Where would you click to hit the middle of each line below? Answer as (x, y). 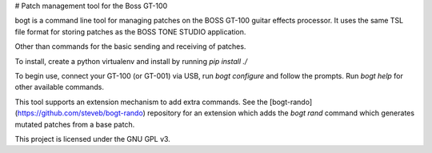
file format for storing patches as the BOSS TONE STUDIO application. (130, 31)
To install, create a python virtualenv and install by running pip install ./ (131, 61)
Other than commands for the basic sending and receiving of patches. (130, 46)
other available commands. (59, 87)
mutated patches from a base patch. (75, 124)
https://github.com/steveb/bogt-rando (80, 113)
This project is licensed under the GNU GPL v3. (93, 139)
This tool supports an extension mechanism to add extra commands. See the (141, 102)
